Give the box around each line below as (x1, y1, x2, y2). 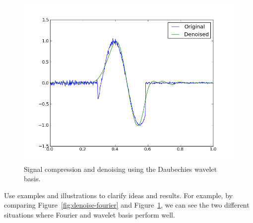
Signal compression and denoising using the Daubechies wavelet (24, 163, 217, 174)
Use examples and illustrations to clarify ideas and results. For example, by (4, 190, 233, 200)
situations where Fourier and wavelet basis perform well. (4, 209, 175, 220)
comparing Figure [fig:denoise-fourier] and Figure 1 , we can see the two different (4, 200, 250, 210)
